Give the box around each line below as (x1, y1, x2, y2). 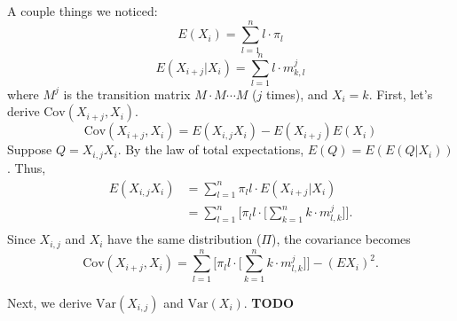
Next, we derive (7, 293, 92, 311)
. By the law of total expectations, (117, 140, 304, 159)
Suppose (7, 140, 52, 159)
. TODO (243, 293, 295, 311)
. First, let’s (368, 84, 433, 103)
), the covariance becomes (272, 230, 411, 248)
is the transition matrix (63, 84, 191, 103)
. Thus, (7, 158, 46, 176)
